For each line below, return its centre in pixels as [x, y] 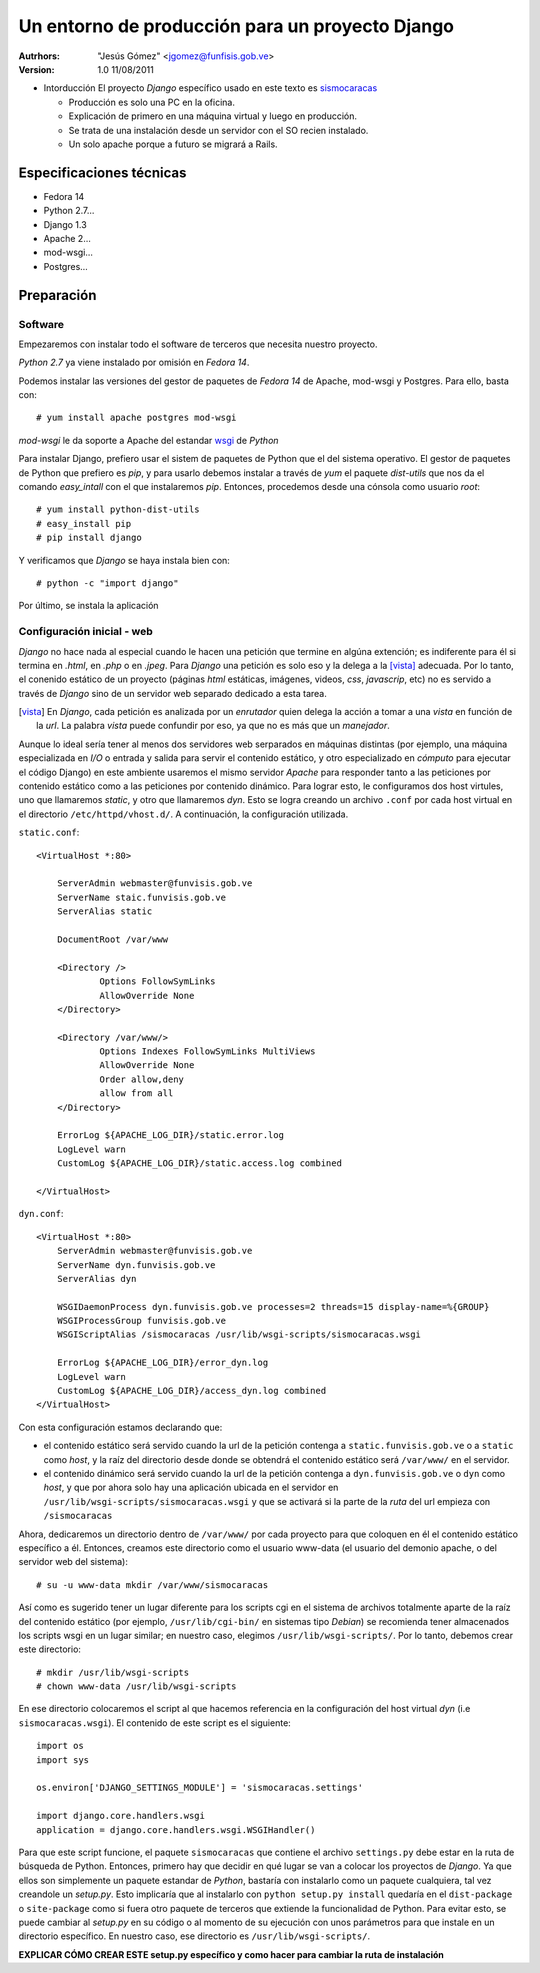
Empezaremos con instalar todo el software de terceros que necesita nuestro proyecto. [198, 344]
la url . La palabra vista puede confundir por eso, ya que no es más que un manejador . [213, 726]
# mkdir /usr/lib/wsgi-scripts [113, 1672]
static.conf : [49, 832]
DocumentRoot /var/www [112, 939]
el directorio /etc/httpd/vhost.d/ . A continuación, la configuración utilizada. [183, 814]
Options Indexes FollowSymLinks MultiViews [207, 1051]
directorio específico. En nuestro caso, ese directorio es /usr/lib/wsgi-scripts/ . [194, 1936]
